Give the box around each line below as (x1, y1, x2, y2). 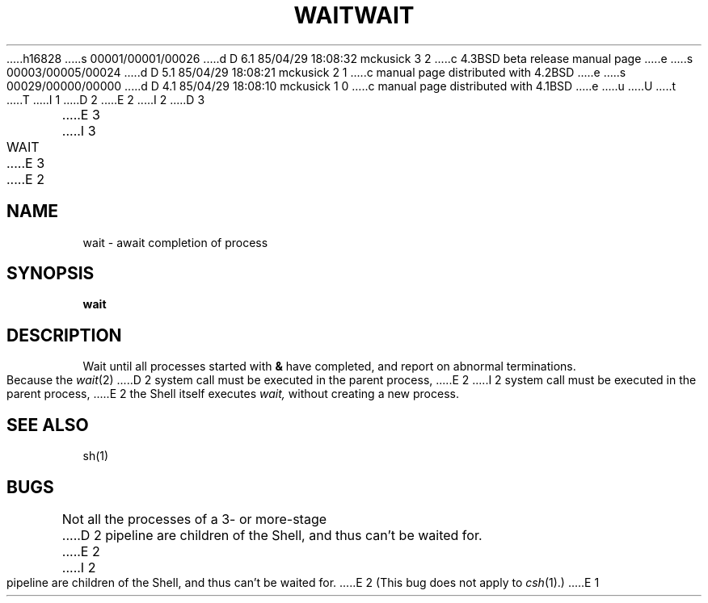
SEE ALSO (6, 414, 89, 435)
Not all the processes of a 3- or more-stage (61, 510, 327, 527)
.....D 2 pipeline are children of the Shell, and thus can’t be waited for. (61, 526, 483, 543)
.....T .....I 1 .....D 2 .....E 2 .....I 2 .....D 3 (6, 92, 205, 107)
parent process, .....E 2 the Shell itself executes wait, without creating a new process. (6, 387, 459, 401)
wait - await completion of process (82, 235, 268, 249)
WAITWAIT (293, 2, 415, 29)
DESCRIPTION (6, 325, 122, 345)
